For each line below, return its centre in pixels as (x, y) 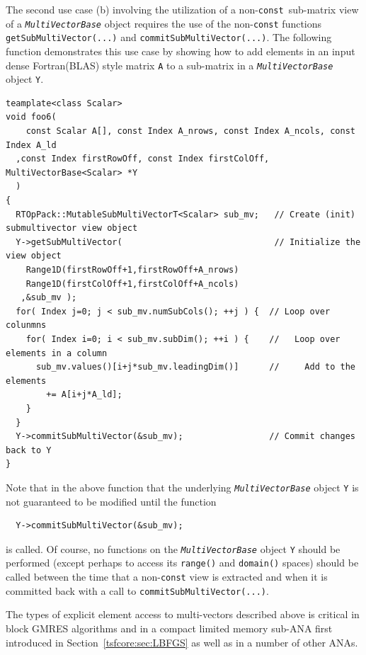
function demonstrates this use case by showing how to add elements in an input (181, 51)
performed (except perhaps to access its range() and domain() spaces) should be (182, 563)
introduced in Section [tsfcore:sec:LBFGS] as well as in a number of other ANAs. (182, 642)
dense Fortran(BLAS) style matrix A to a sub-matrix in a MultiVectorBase (170, 65)
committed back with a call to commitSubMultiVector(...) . (137, 590)
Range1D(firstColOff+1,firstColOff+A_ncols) (132, 284)
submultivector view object (72, 228)
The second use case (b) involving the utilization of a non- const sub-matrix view (182, 9)
